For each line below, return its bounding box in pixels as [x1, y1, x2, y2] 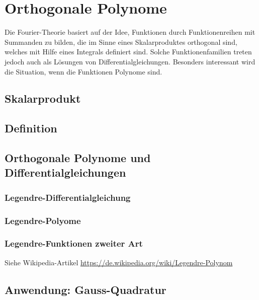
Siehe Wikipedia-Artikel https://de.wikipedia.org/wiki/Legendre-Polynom [5, 257, 233, 267]
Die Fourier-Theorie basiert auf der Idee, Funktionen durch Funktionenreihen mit [5, 27, 255, 37]
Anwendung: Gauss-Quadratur [5, 281, 166, 297]
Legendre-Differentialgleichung [5, 191, 131, 203]
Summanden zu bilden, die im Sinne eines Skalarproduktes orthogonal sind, [5, 36, 237, 47]
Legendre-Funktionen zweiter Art [5, 237, 143, 250]
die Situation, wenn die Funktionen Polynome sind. [5, 66, 162, 77]
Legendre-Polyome [5, 214, 81, 227]
